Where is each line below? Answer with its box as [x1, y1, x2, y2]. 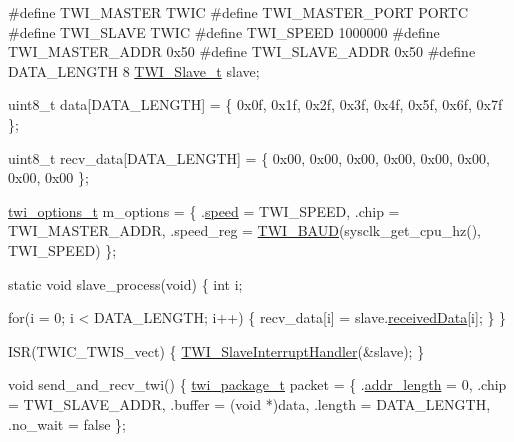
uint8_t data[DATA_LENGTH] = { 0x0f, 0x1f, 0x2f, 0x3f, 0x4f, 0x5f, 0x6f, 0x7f [8, 94, 503, 115]
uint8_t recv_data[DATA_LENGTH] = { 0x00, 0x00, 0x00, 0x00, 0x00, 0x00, [8, 147, 490, 168]
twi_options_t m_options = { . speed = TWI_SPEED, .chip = [8, 200, 400, 221]
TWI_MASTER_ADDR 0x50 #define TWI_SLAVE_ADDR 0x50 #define [8, 41, 476, 62]
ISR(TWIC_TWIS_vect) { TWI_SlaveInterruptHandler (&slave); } [8, 340, 425, 361]
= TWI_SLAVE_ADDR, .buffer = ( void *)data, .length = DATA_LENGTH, [8, 393, 491, 414]
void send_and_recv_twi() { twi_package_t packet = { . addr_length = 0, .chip [8, 374, 507, 395]
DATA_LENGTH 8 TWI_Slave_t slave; [8, 60, 260, 81]
